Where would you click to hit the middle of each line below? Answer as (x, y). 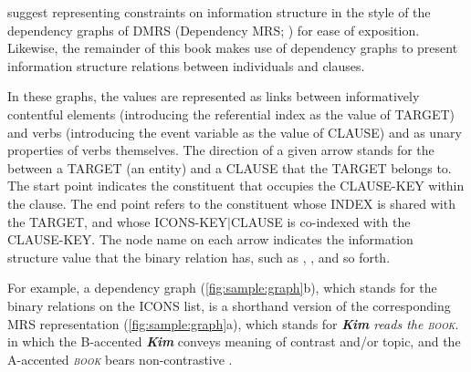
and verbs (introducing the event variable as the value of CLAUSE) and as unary (235, 132)
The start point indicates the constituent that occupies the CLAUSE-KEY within (236, 186)
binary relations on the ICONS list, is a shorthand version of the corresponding (229, 305)
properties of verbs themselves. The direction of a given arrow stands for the (221, 150)
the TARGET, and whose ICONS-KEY (118, 221)
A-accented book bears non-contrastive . (120, 359)
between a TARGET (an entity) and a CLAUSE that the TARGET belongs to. (230, 167)
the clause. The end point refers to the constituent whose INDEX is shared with (231, 203)
